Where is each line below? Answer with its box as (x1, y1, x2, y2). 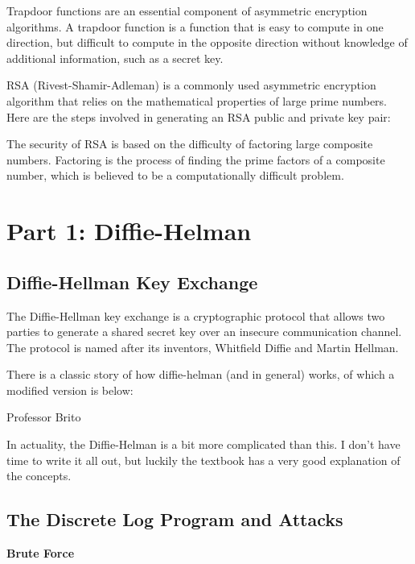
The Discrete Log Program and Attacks (6, 507, 343, 532)
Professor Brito (6, 408, 81, 425)
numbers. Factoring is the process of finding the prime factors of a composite (6, 151, 385, 168)
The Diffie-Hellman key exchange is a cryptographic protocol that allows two (6, 307, 385, 324)
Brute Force (6, 545, 75, 562)
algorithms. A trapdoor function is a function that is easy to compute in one (6, 18, 384, 35)
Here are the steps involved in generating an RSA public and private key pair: (6, 108, 391, 125)
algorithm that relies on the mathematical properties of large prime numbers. (6, 92, 388, 109)
